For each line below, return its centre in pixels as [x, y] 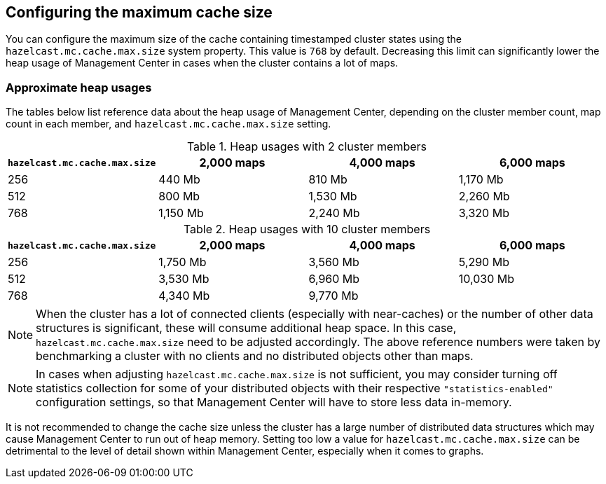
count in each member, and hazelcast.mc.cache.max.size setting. [168, 124]
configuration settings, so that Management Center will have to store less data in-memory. [274, 402]
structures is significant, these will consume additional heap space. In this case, [246, 328]
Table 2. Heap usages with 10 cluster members [307, 229]
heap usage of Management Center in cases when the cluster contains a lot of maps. [202, 63]
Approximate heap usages [79, 87]
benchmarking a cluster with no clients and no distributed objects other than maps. [255, 356]
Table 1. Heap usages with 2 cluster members [307, 147]
